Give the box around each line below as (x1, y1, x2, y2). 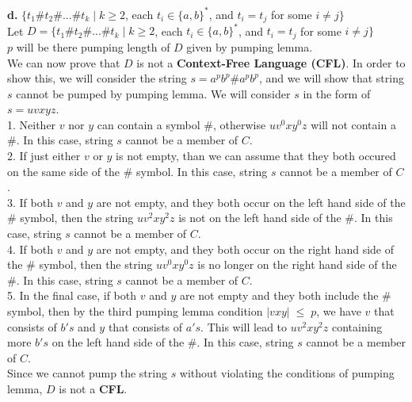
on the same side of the (7, 163, 120, 179)
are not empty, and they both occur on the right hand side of (96, 240, 394, 257)
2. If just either (7, 147, 81, 164)
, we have (316, 303, 361, 319)
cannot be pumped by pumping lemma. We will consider (16, 85, 291, 101)
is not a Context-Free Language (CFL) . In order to (136, 54, 406, 71)
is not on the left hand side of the (178, 209, 341, 226)
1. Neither (7, 116, 56, 132)
